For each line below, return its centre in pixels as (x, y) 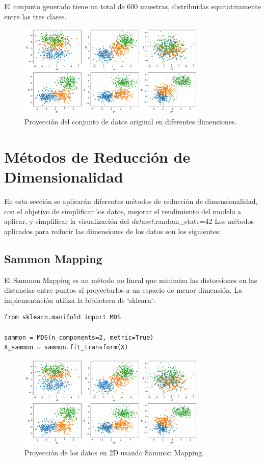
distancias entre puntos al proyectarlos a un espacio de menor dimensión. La (123, 290)
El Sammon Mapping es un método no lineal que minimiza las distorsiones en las (131, 280)
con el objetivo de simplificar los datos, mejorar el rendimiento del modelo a (123, 211)
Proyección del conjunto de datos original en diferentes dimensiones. (131, 122)
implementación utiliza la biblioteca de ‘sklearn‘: (80, 300)
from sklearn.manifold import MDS (63, 317)
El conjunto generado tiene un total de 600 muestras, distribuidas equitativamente (132, 6)
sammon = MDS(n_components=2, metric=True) (79, 337)
